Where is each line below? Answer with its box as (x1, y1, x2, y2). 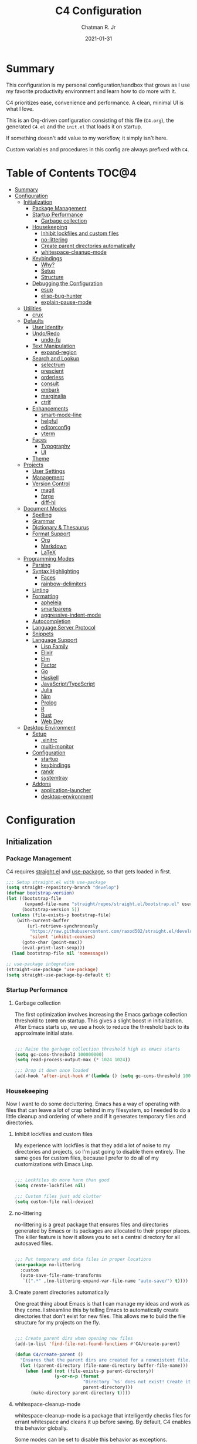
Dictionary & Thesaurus (32, 524, 89, 531)
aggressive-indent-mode (40, 611, 101, 618)
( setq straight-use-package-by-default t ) (6, 972, 111, 978)
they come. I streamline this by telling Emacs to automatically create (14, 1306, 179, 1314)
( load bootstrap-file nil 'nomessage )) (11, 950, 109, 956)
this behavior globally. (14, 1424, 68, 1432)
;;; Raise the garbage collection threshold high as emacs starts (14, 1046, 181, 1052)
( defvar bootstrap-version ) (6, 890, 75, 896)
